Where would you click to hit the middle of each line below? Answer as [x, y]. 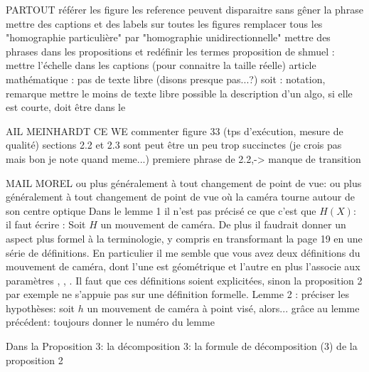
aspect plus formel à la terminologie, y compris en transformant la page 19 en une [184, 238]
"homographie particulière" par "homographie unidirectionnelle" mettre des [168, 37]
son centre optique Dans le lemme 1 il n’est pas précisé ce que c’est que [161, 210]
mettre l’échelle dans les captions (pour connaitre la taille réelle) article [161, 65]
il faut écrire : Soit [46, 224]
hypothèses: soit [41, 308]
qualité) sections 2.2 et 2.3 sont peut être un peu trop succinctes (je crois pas [174, 145]
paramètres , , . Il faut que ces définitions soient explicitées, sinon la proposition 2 [184, 280]
